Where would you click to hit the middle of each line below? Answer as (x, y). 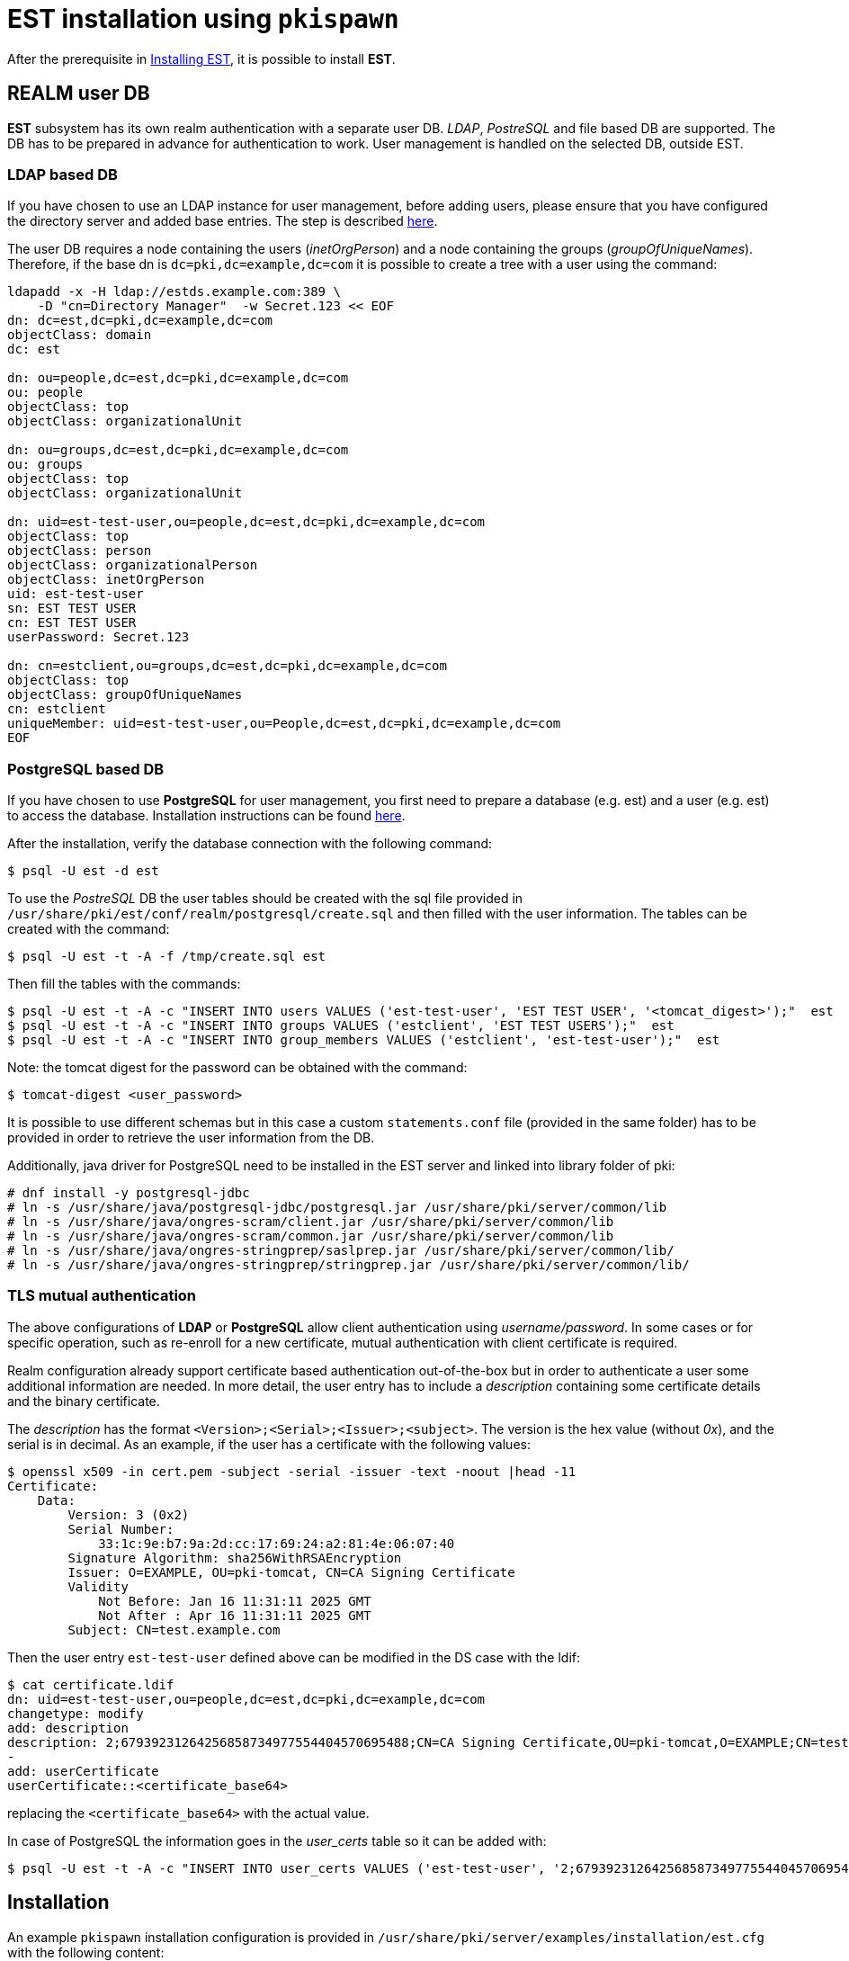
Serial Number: (121, 1529)
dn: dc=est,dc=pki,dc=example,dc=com (140, 321)
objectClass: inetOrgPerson (106, 580)
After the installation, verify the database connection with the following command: (250, 844)
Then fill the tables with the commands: (124, 984)
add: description (68, 1728)
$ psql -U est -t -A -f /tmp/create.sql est (167, 957)
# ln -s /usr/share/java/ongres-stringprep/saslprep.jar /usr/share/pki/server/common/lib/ (341, 1251)
